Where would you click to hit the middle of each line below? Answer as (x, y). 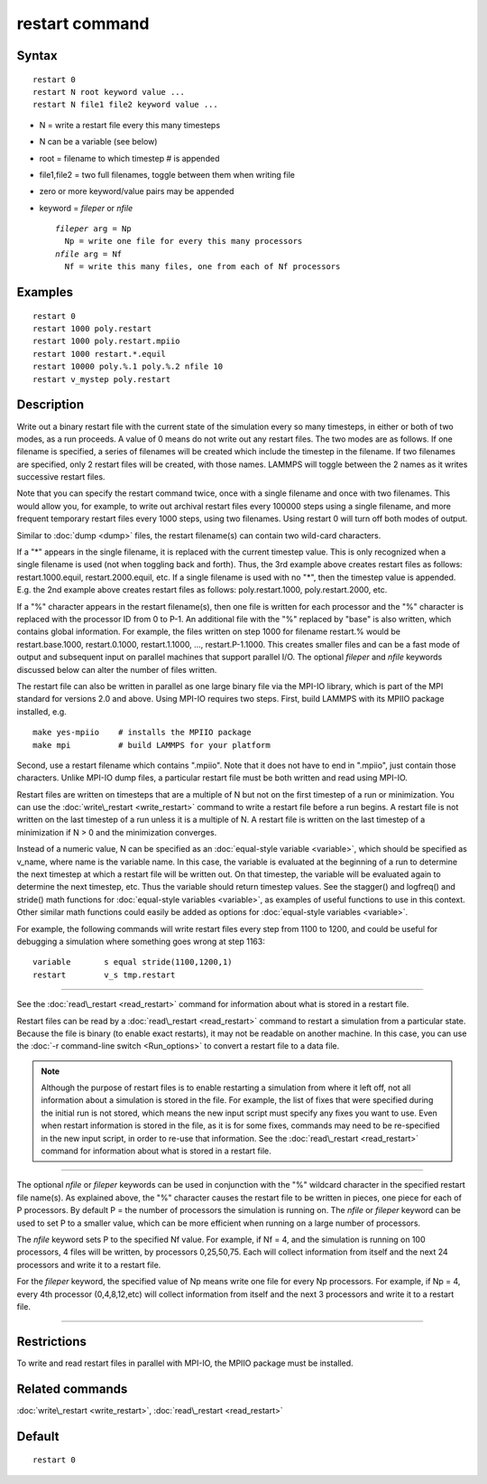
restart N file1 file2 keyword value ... (125, 105)
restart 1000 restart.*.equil (100, 354)
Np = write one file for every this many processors (184, 241)
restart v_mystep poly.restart (102, 379)
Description (51, 405)
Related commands (72, 1389)
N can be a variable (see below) (98, 142)
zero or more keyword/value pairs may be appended (137, 191)
